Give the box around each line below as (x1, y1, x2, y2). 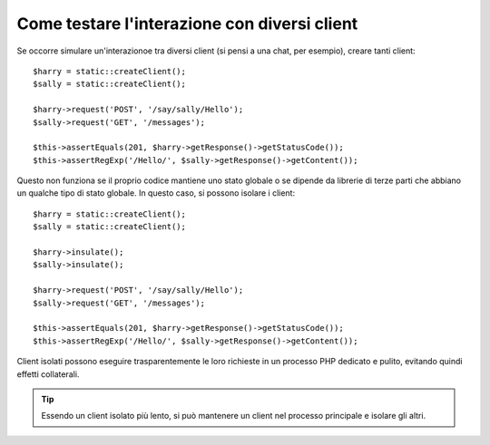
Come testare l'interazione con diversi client (16, 14, 358, 34)
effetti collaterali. (16, 368, 80, 380)
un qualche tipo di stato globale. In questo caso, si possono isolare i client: (16, 188, 295, 198)
